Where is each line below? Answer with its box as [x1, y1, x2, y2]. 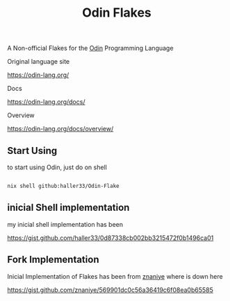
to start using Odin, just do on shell [7, 163, 108, 171]
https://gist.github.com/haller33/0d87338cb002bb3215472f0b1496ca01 [7, 234, 214, 242]
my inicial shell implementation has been [7, 220, 124, 228]
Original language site [7, 58, 70, 66]
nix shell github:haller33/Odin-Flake [7, 182, 120, 189]
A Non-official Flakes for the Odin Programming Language [7, 44, 174, 53]
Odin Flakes [82, 5, 151, 21]
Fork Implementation [7, 254, 99, 266]
